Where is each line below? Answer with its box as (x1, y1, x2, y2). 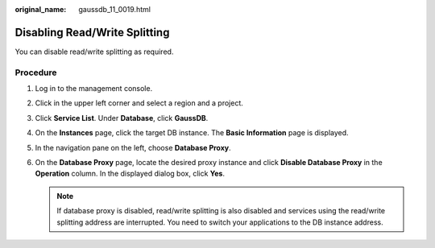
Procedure (14, 67, 57, 78)
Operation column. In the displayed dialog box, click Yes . (35, 169, 226, 179)
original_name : (14, 5, 67, 14)
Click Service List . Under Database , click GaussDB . (35, 113, 209, 122)
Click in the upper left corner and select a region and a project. (35, 98, 243, 108)
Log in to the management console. (35, 84, 153, 93)
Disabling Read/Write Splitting (14, 25, 170, 39)
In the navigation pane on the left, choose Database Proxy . (35, 143, 231, 152)
